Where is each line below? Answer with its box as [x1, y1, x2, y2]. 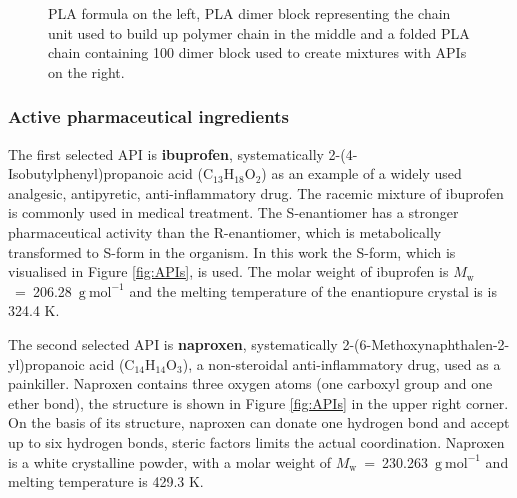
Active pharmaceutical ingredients [8, 104, 289, 129]
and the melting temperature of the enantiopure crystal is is [129, 280, 497, 301]
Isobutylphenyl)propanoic [8, 163, 164, 184]
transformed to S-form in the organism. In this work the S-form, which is [8, 241, 456, 262]
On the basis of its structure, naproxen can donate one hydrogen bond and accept [8, 412, 510, 433]
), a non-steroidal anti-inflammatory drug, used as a [182, 353, 501, 374]
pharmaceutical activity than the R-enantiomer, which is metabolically [8, 221, 442, 242]
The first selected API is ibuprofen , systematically [8, 143, 324, 164]
